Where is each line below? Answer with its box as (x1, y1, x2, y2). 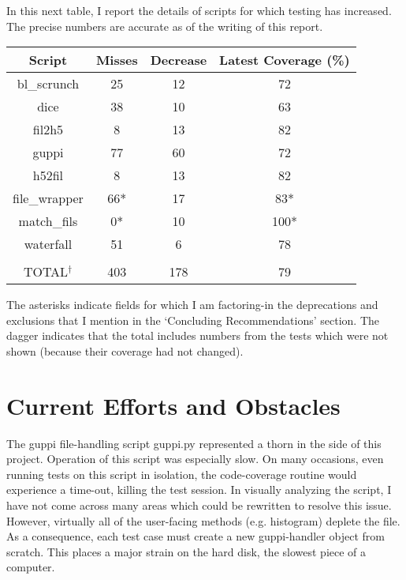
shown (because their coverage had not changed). (6, 342, 244, 359)
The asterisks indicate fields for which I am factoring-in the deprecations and (6, 296, 378, 313)
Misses (95, 51, 138, 70)
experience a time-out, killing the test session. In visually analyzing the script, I (6, 481, 392, 498)
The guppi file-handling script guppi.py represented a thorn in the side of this (6, 435, 382, 451)
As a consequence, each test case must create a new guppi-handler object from (6, 528, 385, 544)
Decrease (150, 51, 207, 70)
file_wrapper (13, 189, 84, 208)
